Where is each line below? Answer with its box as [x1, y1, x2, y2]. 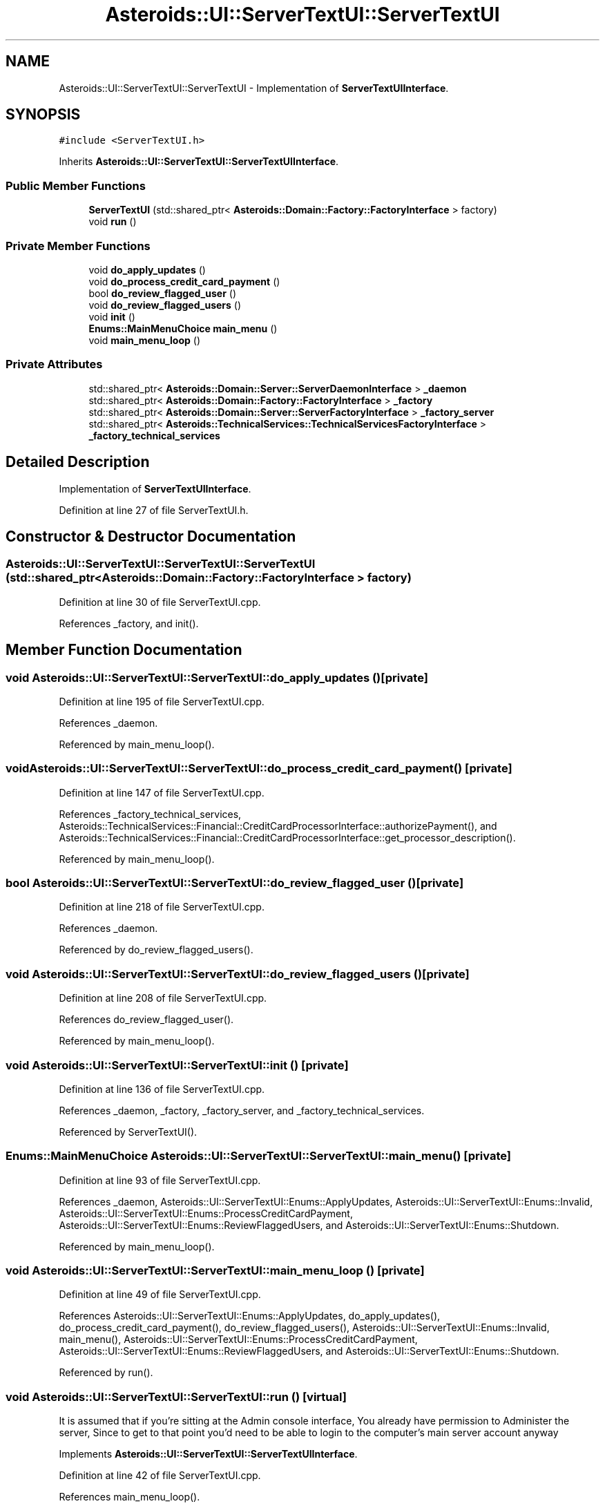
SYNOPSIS [6, 106, 81, 124]
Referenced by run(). [59, 1366, 153, 1379]
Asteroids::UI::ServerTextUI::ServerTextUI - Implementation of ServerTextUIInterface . [59, 82, 449, 94]
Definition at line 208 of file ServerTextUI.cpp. [59, 992, 267, 1004]
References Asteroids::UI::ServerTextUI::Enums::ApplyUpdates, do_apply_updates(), [59, 1310, 441, 1322]
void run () [88, 216, 137, 228]
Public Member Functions [6, 178, 146, 193]
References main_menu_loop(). [59, 1491, 200, 1503]
